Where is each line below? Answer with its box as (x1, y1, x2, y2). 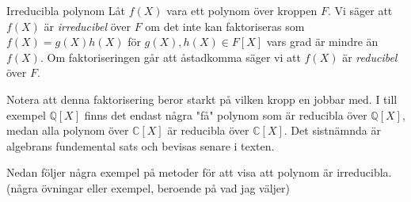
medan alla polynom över (6, 122, 129, 139)
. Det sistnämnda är (284, 122, 381, 139)
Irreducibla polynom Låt (6, 2, 126, 18)
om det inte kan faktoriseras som (145, 17, 305, 34)
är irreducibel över (44, 17, 131, 34)
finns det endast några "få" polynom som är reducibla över (84, 106, 367, 123)
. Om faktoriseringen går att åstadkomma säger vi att (40, 48, 301, 65)
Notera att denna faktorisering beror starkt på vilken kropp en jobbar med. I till (6, 90, 398, 107)
